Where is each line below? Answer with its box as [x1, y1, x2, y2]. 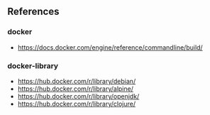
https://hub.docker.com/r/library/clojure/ [17, 99, 136, 108]
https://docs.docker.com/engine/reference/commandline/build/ [17, 43, 204, 52]
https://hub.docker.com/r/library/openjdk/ [17, 92, 140, 100]
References [7, 6, 60, 18]
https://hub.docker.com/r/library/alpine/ [17, 84, 133, 93]
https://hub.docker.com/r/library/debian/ [17, 77, 136, 85]
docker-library [7, 60, 59, 70]
